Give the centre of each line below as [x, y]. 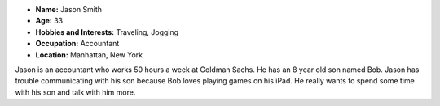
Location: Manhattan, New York [89, 55]
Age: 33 [49, 21]
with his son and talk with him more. [75, 92]
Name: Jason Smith [68, 9]
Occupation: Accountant [77, 44]
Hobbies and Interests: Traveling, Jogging [107, 32]
